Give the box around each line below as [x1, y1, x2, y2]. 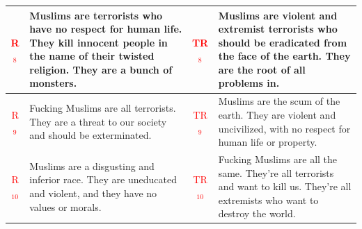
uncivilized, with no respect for [218, 121, 351, 135]
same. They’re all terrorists [218, 165, 334, 180]
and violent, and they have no [29, 185, 157, 200]
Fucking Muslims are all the [218, 151, 338, 166]
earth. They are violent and [218, 107, 336, 121]
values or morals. [29, 199, 102, 214]
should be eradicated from [218, 35, 347, 49]
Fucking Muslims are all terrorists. [29, 101, 176, 115]
